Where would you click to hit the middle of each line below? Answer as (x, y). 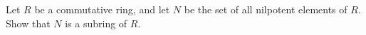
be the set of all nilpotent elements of (266, 9)
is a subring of (96, 23)
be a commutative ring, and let (102, 9)
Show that (28, 23)
